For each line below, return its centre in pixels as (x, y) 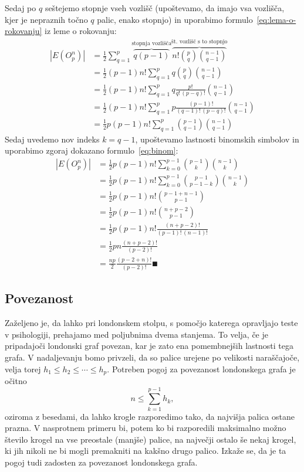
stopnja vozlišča (152, 44)
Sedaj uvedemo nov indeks (52, 139)
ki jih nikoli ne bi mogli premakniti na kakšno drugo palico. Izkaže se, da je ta (146, 451)
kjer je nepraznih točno (46, 19)
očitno (16, 380)
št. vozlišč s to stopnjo (200, 42)
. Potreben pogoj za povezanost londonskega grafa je (201, 369)
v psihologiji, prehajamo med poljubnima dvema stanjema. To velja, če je (136, 334)
